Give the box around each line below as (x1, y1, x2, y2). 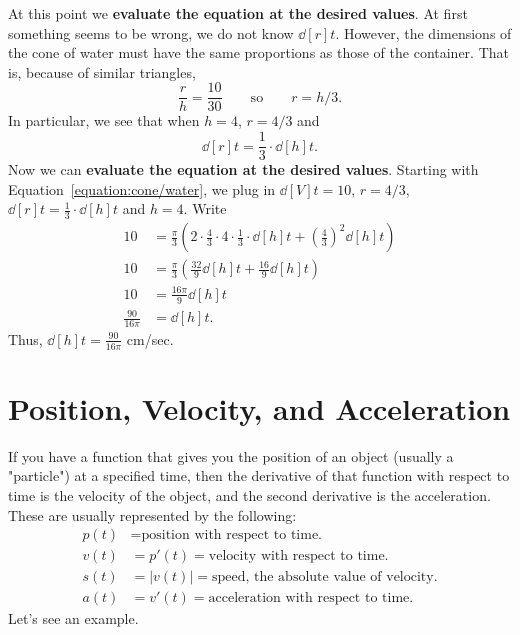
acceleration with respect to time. (208, 591, 414, 606)
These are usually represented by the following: (8, 504, 297, 525)
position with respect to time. (141, 528, 323, 543)
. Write (183, 198, 227, 219)
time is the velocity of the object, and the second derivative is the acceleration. (8, 485, 491, 506)
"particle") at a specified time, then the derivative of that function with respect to (8, 465, 510, 486)
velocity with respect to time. (208, 549, 389, 564)
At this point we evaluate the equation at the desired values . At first (8, 3, 468, 23)
